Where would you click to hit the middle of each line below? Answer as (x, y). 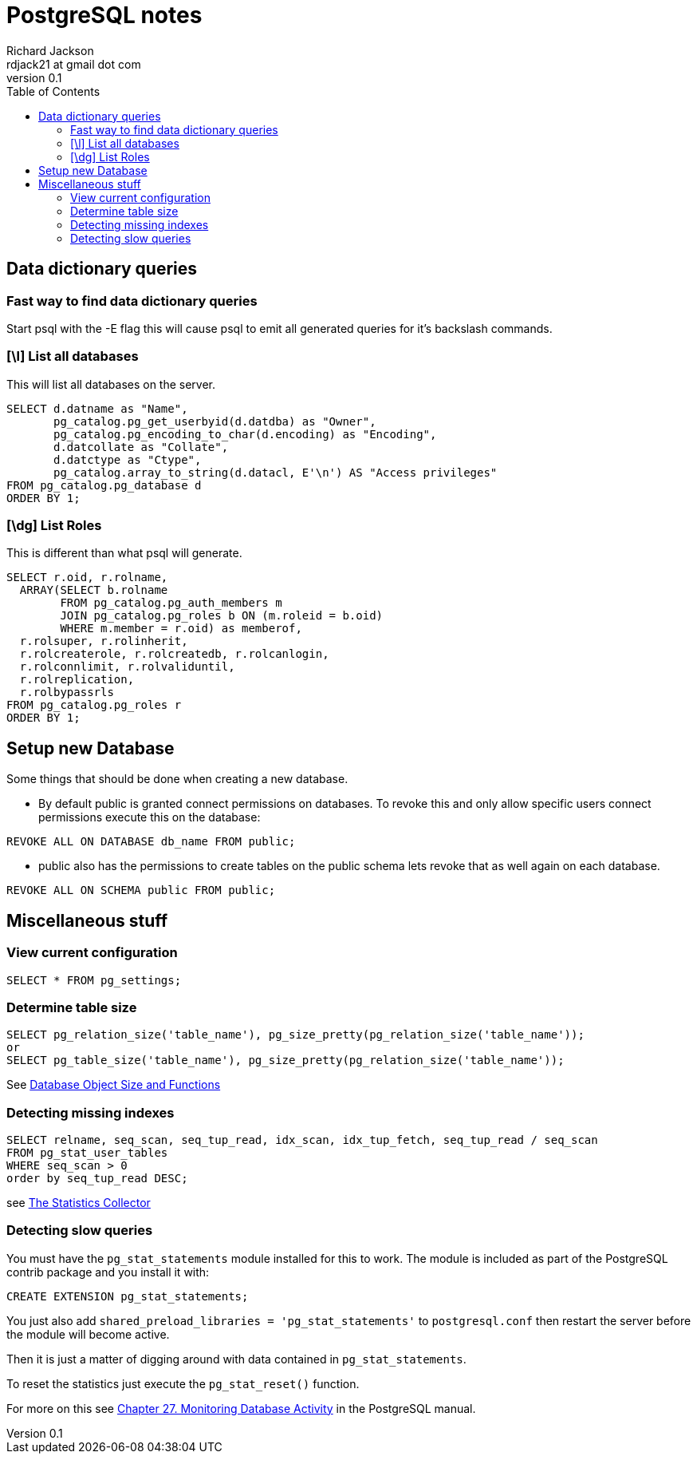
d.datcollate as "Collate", (141, 447)
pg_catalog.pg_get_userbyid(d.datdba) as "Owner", (215, 421)
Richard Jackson (50, 50)
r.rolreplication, (77, 680)
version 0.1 (34, 77)
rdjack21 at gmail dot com (74, 64)
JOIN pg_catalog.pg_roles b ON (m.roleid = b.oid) (222, 616)
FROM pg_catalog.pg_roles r (94, 705)
